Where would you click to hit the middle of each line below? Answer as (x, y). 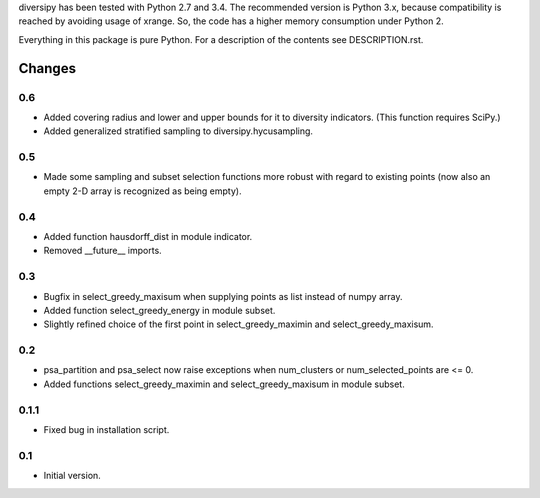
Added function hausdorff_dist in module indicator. (148, 236)
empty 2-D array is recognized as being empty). (142, 191)
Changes (47, 68)
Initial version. (72, 476)
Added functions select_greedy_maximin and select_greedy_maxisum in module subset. (224, 384)
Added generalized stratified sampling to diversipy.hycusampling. (178, 131)
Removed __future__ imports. (102, 251)
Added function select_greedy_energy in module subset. (159, 310)
